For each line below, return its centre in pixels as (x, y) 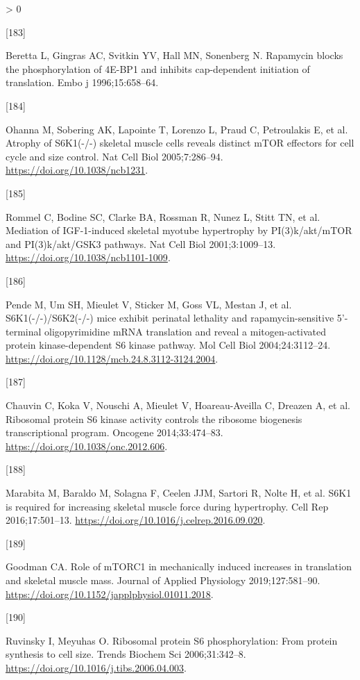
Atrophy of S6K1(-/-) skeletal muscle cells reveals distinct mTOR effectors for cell (180, 143)
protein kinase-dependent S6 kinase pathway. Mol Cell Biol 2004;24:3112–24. (168, 345)
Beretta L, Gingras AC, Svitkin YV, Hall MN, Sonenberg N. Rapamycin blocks (174, 55)
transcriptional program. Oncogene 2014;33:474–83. (114, 432)
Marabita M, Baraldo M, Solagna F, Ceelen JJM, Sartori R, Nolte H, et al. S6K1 (179, 493)
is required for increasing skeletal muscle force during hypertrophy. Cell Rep (167, 506)
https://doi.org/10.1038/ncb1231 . (77, 170)
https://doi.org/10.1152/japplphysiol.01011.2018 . (110, 594)
